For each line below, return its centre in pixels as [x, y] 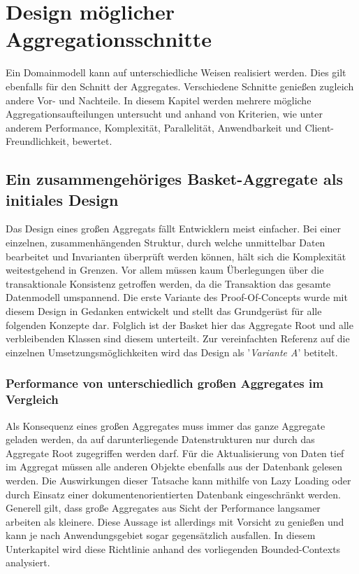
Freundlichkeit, [37, 141]
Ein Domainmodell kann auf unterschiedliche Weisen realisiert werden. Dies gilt [176, 72]
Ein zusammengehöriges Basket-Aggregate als [174, 179]
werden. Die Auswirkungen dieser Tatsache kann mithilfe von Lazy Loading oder [178, 480]
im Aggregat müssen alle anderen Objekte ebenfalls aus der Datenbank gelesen [174, 467]
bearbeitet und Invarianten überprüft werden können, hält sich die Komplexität [176, 256]
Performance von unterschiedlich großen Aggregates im [164, 383]
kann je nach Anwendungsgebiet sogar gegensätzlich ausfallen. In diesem [161, 535]
